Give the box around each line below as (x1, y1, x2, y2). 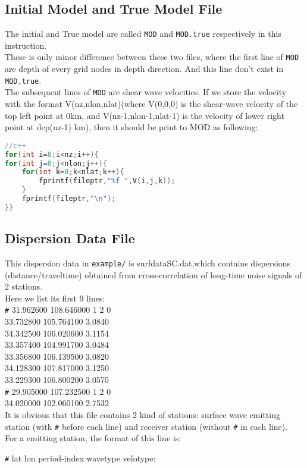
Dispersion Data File (5, 229, 135, 247)
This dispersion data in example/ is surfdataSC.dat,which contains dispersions (5, 257, 291, 269)
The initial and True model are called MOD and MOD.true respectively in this (5, 27, 281, 40)
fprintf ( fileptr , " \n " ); (21, 194, 116, 203)
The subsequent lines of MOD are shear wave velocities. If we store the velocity (5, 86, 287, 98)
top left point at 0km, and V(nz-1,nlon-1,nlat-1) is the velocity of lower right (5, 109, 284, 121)
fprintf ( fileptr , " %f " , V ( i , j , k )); (39, 177, 176, 186)
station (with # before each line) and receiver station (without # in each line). (5, 420, 288, 432)
